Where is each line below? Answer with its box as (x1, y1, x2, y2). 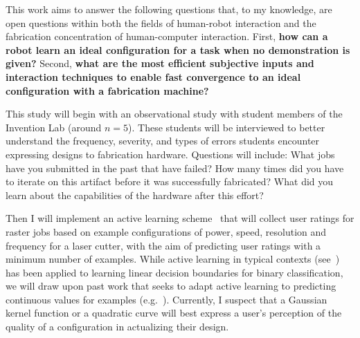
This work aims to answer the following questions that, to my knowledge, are (6, 2, 332, 16)
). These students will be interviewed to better (128, 120, 325, 134)
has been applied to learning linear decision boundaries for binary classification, (6, 265, 343, 279)
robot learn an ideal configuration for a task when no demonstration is (6, 42, 350, 57)
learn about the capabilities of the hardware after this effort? (6, 187, 264, 202)
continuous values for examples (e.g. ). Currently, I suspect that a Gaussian (6, 292, 327, 306)
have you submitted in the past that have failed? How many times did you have (6, 160, 344, 175)
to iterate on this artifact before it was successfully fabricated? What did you (6, 174, 334, 189)
